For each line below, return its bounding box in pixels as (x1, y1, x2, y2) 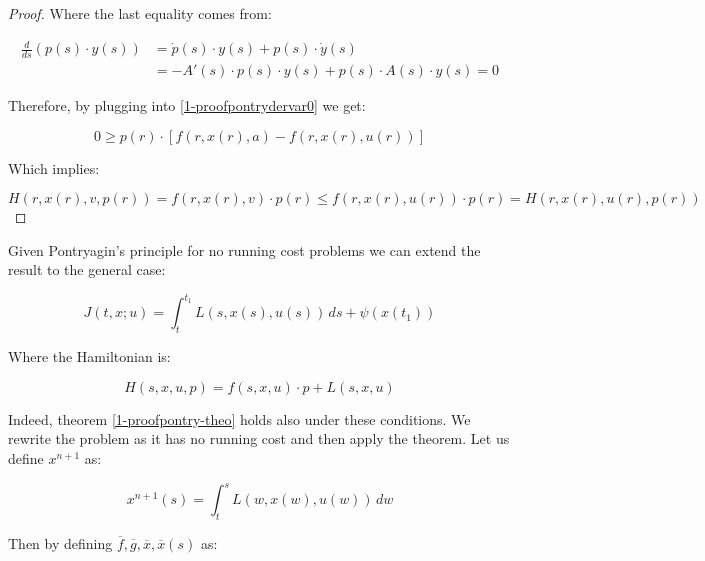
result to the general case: (8, 259, 166, 280)
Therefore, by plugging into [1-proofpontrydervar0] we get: (8, 95, 366, 115)
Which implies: (8, 157, 100, 178)
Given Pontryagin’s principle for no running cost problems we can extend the (8, 239, 481, 260)
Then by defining (8, 532, 113, 553)
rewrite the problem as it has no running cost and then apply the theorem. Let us (8, 428, 510, 449)
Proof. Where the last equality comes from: (8, 3, 272, 23)
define (8, 448, 44, 469)
